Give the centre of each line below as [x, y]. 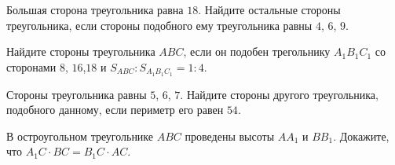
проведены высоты [230, 136]
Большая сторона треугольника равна [95, 9]
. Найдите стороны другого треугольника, [279, 94]
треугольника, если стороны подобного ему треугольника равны [159, 25]
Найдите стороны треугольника [81, 51]
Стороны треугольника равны [77, 94]
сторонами [31, 66]
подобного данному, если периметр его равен [115, 110]
